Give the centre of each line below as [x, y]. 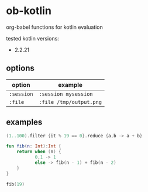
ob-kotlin [29, 11]
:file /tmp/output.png [70, 102]
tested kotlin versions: [33, 38]
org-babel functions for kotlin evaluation [55, 27]
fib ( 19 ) [16, 184]
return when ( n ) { [39, 152]
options [20, 68]
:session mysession [66, 94]
